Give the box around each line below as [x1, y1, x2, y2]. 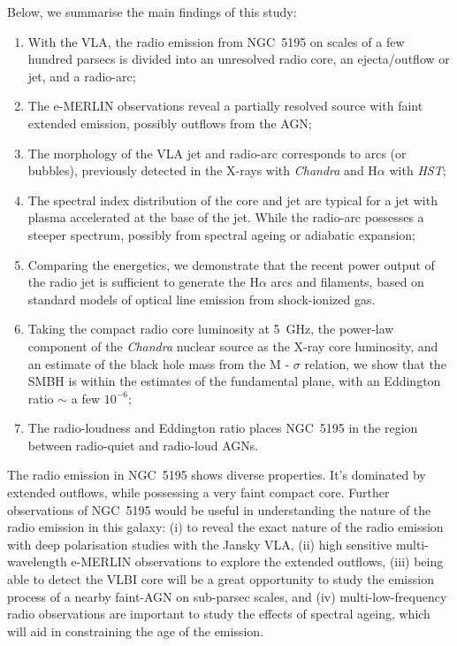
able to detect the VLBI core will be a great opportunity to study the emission [7, 570, 434, 588]
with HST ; [389, 161, 446, 180]
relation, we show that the [304, 354, 446, 373]
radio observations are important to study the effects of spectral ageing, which [7, 604, 430, 623]
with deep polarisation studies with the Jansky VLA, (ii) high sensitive [7, 534, 392, 553]
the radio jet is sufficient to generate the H [27, 273, 259, 291]
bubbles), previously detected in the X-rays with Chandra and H [27, 161, 377, 180]
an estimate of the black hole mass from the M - [27, 354, 290, 373]
